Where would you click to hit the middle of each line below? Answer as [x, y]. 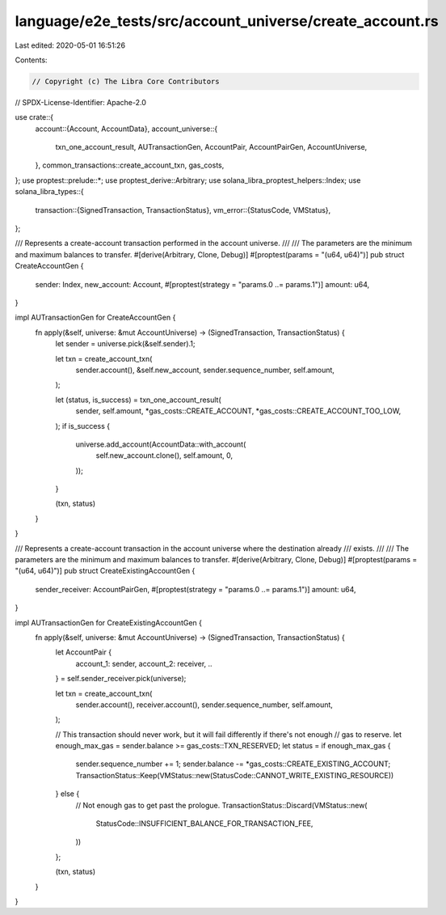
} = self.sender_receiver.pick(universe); [121, 679]
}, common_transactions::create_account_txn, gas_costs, [130, 165]
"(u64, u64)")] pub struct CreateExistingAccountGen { [105, 571]
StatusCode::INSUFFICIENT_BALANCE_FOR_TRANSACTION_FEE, [204, 824]
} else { [67, 794]
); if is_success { [83, 426]
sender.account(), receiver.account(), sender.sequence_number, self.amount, [204, 705]
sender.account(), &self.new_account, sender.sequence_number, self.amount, [205, 370]
